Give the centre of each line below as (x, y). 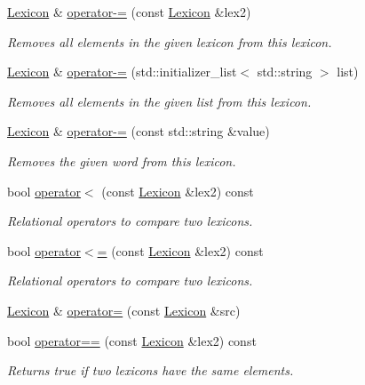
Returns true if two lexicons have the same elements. (151, 370)
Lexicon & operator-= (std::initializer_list (122, 72)
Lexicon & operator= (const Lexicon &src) (124, 310)
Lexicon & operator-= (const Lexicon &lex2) (129, 12)
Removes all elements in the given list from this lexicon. (159, 101)
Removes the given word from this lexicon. (122, 160)
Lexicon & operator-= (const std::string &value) (139, 131)
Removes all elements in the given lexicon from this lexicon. (170, 41)
